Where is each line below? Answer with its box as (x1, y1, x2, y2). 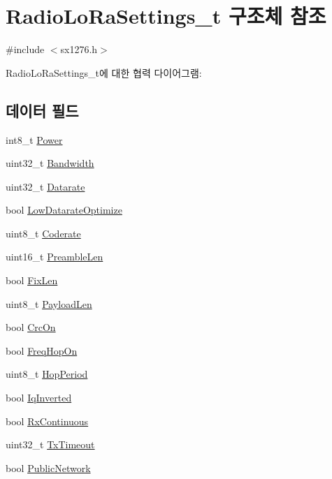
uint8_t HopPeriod (6, 367, 88, 381)
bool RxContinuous (6, 413, 89, 428)
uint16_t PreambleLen (6, 249, 103, 264)
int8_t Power (6, 132, 63, 147)
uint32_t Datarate (6, 179, 85, 193)
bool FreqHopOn (6, 343, 78, 358)
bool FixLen (6, 273, 58, 288)
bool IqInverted (6, 390, 72, 405)
